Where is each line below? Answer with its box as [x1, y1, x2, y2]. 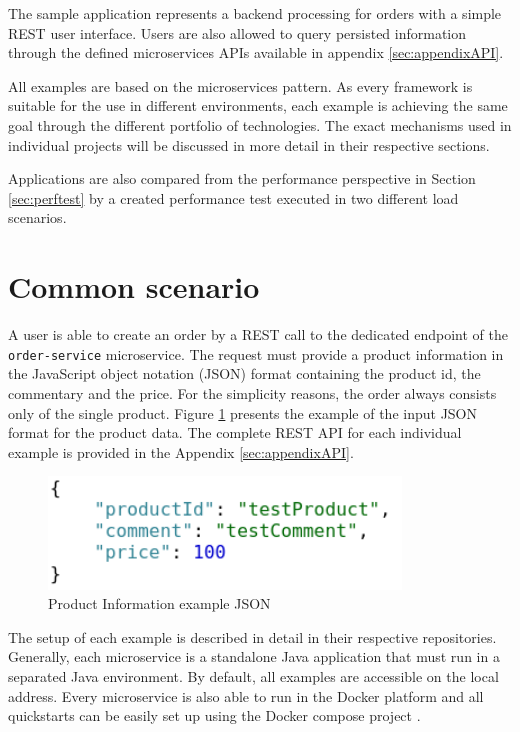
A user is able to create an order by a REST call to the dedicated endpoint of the [8, 324, 509, 345]
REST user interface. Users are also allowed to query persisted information [8, 22, 467, 43]
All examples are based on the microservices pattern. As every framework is [8, 75, 473, 96]
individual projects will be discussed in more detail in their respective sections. [8, 134, 490, 155]
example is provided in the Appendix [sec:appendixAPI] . [8, 441, 354, 462]
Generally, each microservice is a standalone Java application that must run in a [8, 646, 500, 667]
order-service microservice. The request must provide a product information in [8, 343, 504, 364]
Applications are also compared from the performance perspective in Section [8, 168, 476, 189]
